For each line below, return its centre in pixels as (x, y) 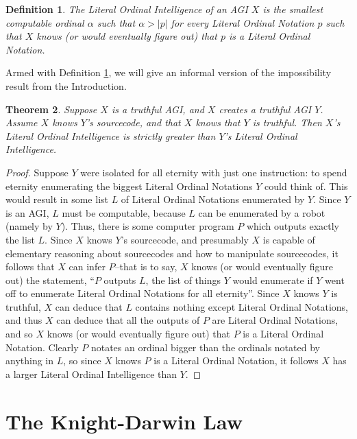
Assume (22, 122)
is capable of (289, 239)
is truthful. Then (287, 122)
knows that (218, 122)
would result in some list (57, 199)
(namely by (29, 226)
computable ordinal (45, 22)
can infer (87, 266)
